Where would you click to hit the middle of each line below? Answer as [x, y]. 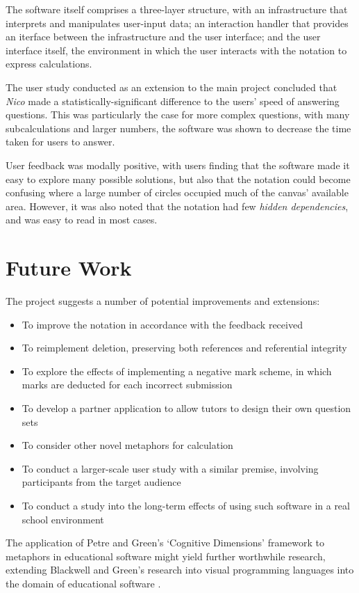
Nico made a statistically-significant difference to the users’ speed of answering [173, 101]
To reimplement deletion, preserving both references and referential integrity [184, 348]
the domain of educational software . [83, 583]
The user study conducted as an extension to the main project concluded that [172, 87]
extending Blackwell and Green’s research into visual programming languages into [180, 570]
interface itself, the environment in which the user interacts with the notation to [176, 50]
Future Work [69, 268]
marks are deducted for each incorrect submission [127, 385]
